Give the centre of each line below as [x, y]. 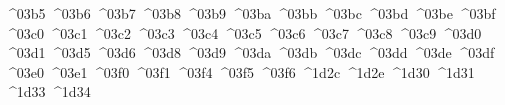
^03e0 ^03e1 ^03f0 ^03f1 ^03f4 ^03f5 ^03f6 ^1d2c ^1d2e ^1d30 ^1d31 [240, 71]
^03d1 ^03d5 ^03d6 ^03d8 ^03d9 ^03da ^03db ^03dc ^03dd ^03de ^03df [250, 52]
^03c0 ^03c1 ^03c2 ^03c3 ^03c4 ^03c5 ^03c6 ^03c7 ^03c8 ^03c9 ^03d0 [243, 32]
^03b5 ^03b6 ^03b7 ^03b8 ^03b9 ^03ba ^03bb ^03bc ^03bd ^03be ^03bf [250, 13]
